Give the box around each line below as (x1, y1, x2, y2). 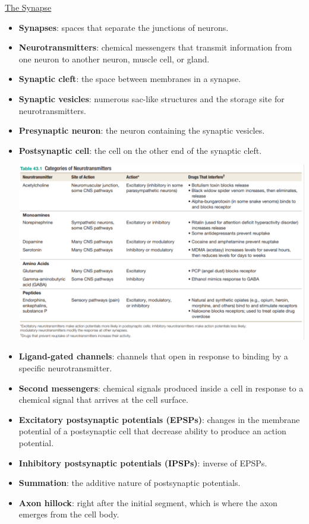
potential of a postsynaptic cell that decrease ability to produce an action (18, 425, 286, 437)
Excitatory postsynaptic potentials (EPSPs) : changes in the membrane (18, 413, 300, 425)
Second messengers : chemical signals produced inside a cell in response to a (18, 381, 304, 394)
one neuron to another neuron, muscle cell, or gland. (18, 52, 210, 65)
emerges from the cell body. (18, 508, 119, 520)
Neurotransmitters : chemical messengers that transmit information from (18, 41, 292, 53)
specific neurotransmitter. (18, 362, 112, 374)
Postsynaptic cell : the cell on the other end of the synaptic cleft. (18, 144, 262, 156)
